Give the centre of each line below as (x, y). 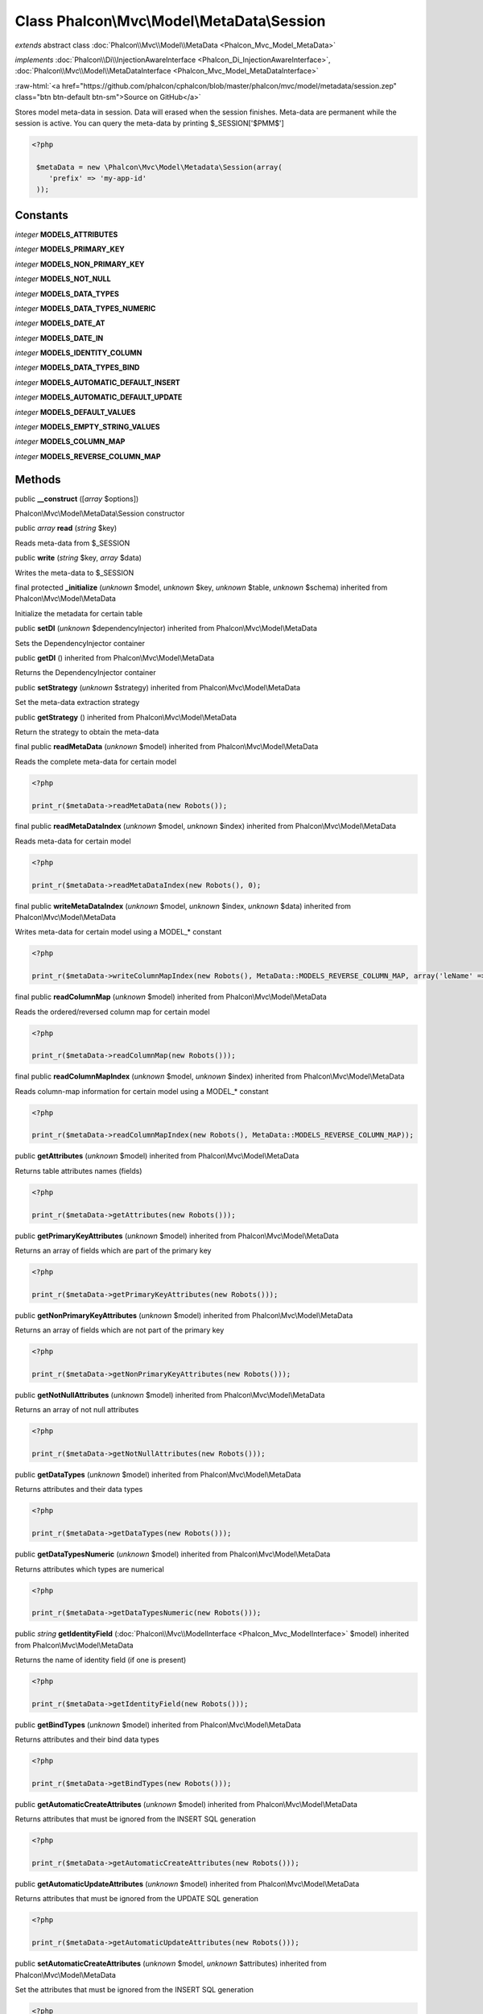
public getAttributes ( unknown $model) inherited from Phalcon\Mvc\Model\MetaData (157, 1156)
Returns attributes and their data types (79, 1490)
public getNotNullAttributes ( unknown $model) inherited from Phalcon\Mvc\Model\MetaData (170, 1394)
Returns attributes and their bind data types (87, 1739)
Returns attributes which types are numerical (89, 1569)
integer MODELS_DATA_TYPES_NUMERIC (85, 308)
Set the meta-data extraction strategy (77, 702)
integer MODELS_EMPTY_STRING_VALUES (87, 427)
